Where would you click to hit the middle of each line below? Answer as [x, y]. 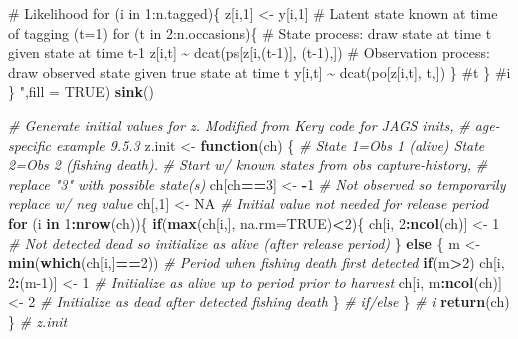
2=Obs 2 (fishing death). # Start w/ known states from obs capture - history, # [248, 164]
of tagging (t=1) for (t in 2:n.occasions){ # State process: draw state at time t [250, 32]
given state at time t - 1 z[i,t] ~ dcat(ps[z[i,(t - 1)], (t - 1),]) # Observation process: [249, 52]
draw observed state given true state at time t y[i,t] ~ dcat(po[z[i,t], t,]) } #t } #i [259, 71]
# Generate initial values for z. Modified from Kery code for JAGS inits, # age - [254, 124]
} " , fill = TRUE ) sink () [81, 91]
